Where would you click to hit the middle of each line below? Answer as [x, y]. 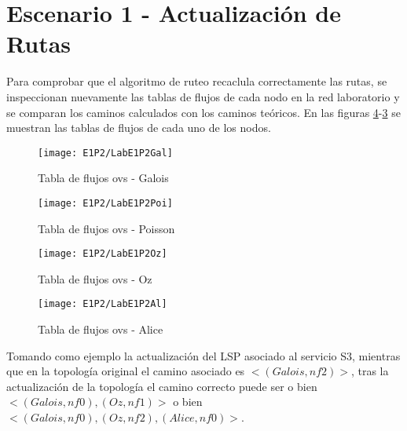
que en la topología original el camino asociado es [126, 371]
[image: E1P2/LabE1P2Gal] [105, 153]
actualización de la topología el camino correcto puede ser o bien [162, 386]
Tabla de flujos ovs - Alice [101, 329]
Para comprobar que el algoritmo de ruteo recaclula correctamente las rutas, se [197, 81]
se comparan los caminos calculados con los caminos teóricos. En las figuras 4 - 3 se [203, 112]
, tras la [370, 371]
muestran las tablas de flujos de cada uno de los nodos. [139, 128]
